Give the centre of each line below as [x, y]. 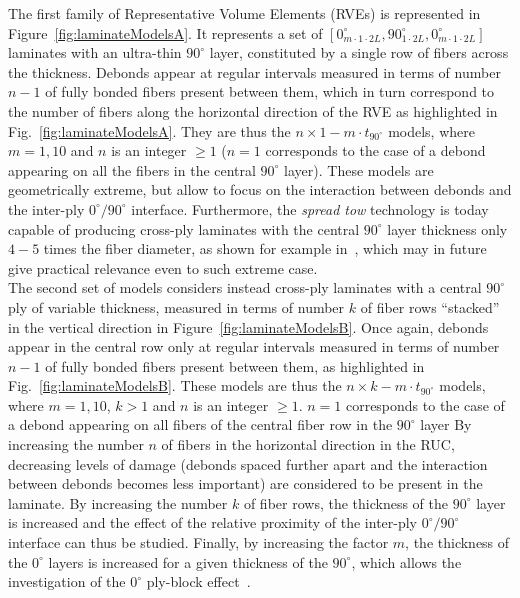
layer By [446, 424]
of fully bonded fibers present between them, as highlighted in [235, 365]
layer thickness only [447, 228]
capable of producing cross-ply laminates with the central [184, 228]
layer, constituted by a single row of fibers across [359, 52]
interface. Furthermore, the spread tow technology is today [310, 208]
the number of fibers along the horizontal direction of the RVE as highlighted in [253, 110]
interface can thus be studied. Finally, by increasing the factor [198, 542]
